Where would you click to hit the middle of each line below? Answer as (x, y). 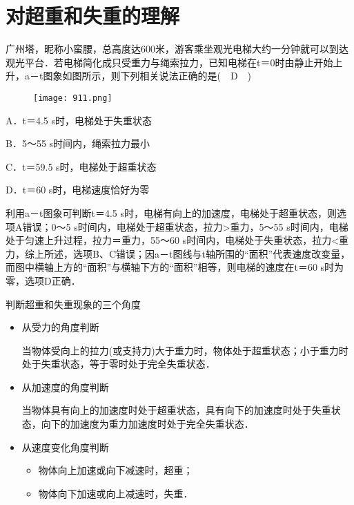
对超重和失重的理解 (93, 16)
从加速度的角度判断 (65, 387)
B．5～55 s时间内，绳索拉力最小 (78, 143)
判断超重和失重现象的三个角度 (73, 304)
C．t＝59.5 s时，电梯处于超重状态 (81, 166)
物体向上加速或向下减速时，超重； (116, 470)
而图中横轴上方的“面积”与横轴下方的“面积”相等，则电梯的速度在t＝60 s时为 (175, 267)
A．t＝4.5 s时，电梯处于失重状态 (79, 120)
